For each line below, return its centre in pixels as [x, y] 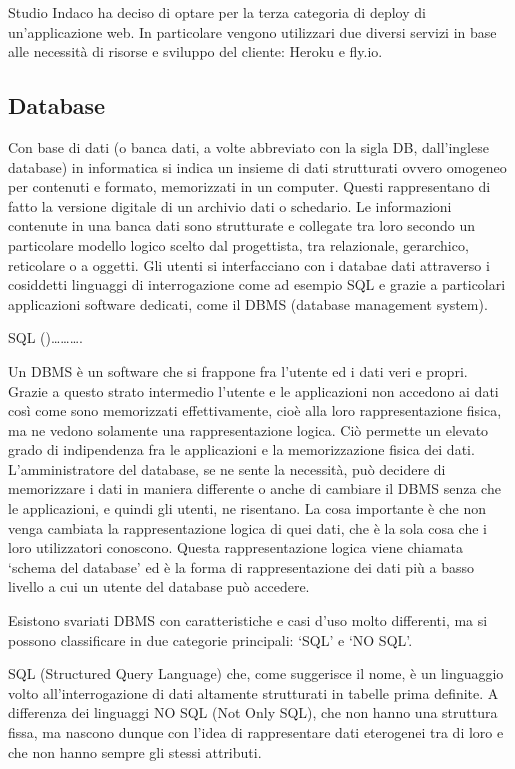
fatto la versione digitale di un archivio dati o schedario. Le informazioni [230, 205]
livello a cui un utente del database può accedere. [159, 586]
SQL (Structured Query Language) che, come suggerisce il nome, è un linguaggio [256, 673]
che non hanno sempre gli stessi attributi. [135, 751]
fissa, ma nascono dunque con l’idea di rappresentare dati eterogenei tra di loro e [256, 732]
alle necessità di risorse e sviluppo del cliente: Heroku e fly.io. [195, 51]
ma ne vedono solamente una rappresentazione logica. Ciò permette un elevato [248, 429]
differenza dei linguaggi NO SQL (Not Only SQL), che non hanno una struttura [253, 712]
